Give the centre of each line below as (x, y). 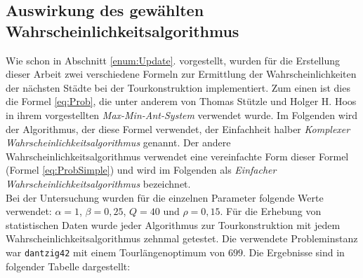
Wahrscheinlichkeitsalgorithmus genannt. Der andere (118, 143)
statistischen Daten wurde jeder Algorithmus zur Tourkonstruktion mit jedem (173, 224)
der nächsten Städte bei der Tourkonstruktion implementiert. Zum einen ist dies (178, 87)
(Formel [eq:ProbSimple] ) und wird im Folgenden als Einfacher (141, 170)
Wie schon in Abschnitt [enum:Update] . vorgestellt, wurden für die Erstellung (173, 60)
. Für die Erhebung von (271, 211)
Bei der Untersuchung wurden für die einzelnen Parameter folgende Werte (165, 197)
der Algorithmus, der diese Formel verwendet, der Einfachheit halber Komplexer (178, 128)
